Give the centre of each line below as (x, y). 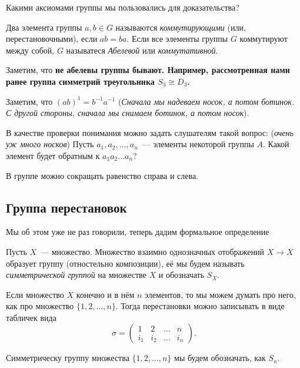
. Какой (276, 144)
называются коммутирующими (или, (181, 27)
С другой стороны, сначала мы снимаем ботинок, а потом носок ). (128, 113)
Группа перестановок (66, 207)
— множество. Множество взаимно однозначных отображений (152, 251)
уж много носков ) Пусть (50, 144)
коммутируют (264, 39)
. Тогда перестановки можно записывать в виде (200, 306)
